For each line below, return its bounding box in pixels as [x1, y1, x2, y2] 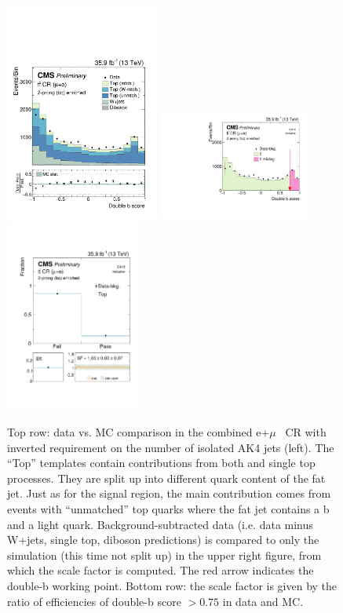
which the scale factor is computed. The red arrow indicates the [7, 562, 314, 578]
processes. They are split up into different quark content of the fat [7, 469, 326, 486]
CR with [285, 424, 327, 440]
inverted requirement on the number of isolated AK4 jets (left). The [7, 439, 334, 455]
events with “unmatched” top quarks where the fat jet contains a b [7, 501, 330, 517]
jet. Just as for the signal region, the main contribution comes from [7, 485, 331, 502]
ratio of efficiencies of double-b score [7, 593, 181, 609]
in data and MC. [222, 593, 304, 609]
